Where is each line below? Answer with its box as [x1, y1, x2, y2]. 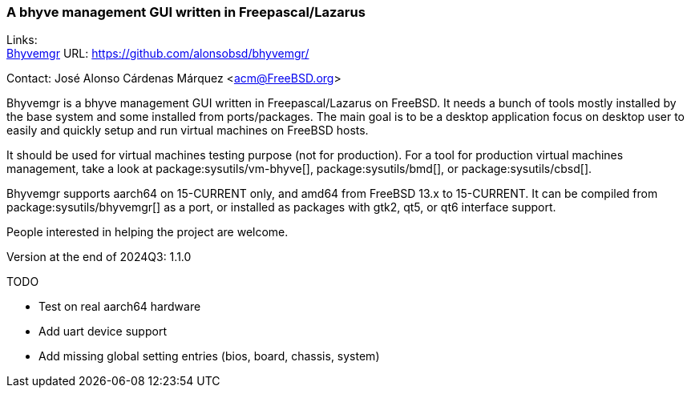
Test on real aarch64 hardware [38, 300, 201, 314]
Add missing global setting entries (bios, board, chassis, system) [38, 349, 380, 364]
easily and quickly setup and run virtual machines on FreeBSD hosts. [6, 123, 369, 138]
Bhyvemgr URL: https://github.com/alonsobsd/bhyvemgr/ [6, 46, 309, 61]
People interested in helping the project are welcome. [6, 225, 289, 239]
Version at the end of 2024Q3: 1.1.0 [6, 250, 192, 264]
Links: [6, 33, 38, 47]
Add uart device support [38, 324, 167, 339]
